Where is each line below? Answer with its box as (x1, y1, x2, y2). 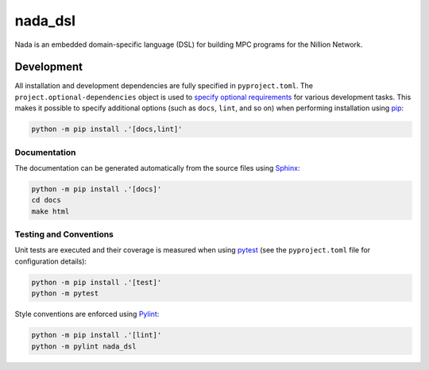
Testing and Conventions (14, 229, 114, 240)
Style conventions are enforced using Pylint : (14, 310, 160, 319)
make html (31, 206, 70, 216)
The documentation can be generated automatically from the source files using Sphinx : (14, 163, 300, 172)
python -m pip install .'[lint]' (31, 330, 162, 340)
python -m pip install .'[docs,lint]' (31, 125, 183, 134)
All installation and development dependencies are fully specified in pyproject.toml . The (14, 81, 314, 91)
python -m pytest (31, 289, 99, 298)
